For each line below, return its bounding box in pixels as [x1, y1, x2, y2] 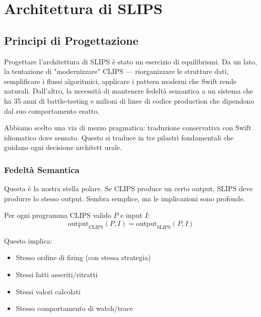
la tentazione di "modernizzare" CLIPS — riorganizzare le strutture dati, [4, 66, 229, 76]
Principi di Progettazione [4, 32, 139, 48]
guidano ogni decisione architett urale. [4, 142, 122, 152]
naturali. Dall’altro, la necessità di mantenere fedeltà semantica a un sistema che [4, 86, 253, 96]
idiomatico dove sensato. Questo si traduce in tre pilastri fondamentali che [4, 132, 234, 142]
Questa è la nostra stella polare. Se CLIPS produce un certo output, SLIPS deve [4, 183, 253, 194]
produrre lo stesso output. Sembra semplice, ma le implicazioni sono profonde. [4, 193, 245, 203]
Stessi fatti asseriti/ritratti [16, 269, 98, 279]
